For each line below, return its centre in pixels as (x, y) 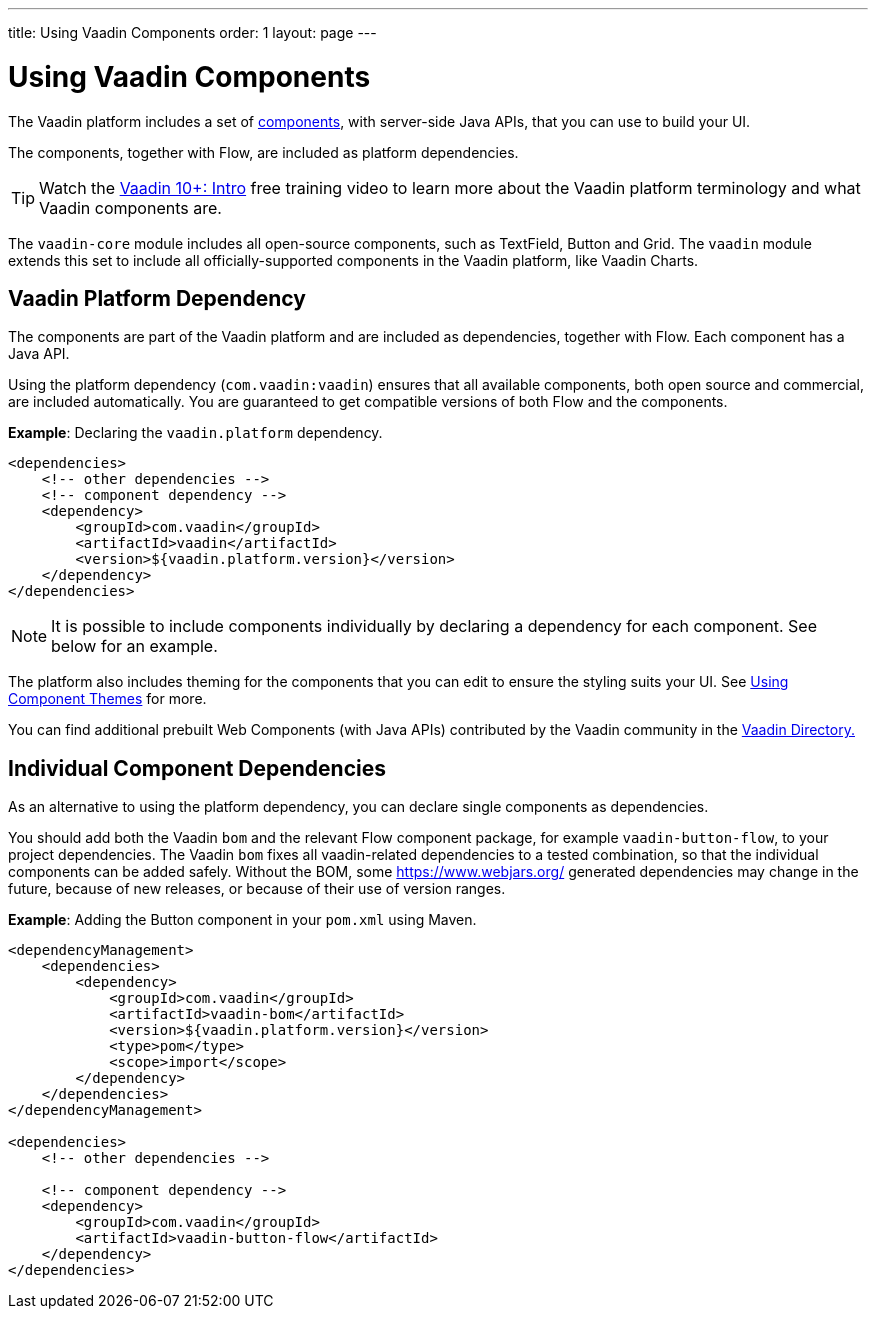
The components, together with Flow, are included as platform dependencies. (263, 152)
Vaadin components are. (130, 207)
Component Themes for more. (107, 699)
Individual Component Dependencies (197, 768)
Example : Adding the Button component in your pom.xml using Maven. (242, 920)
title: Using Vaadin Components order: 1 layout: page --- (192, 32)
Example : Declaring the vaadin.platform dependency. (195, 433)
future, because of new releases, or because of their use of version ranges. (257, 889)
